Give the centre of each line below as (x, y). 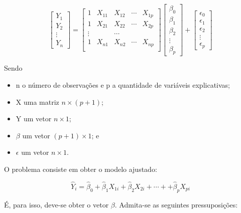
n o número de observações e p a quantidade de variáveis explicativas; (123, 84)
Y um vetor (34, 119)
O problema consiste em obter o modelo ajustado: (81, 169)
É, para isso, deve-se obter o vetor (56, 204)
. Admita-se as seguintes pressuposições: (176, 204)
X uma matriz (37, 101)
